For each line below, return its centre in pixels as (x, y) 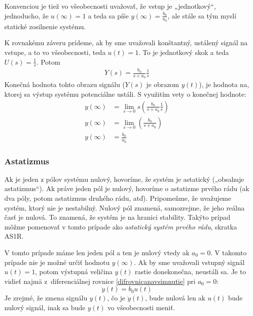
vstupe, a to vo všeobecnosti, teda (55, 52)
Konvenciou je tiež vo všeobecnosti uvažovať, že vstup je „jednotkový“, (110, 6)
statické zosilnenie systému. (45, 26)
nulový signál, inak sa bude (45, 307)
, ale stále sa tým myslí (202, 15)
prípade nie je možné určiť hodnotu (57, 262)
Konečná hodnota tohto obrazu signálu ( (65, 84)
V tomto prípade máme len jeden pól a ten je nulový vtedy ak (97, 253)
